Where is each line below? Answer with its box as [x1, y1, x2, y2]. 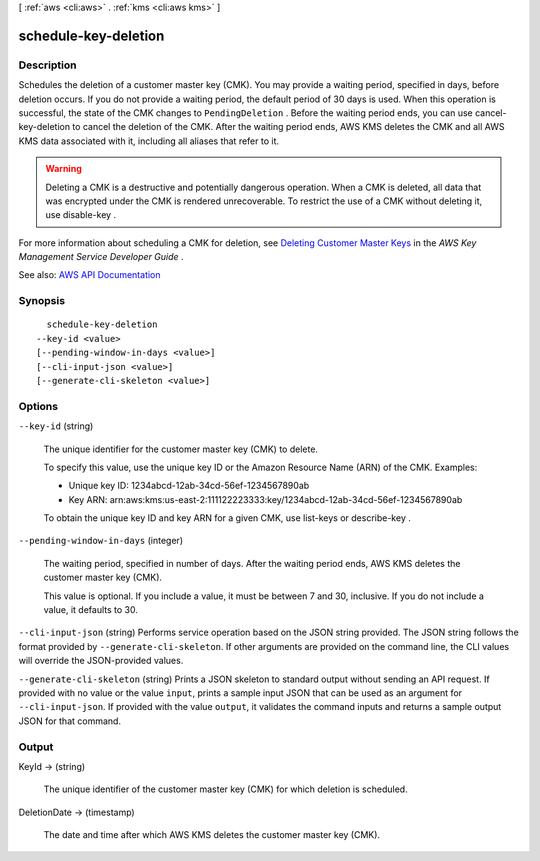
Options [18, 399, 59, 413]
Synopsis [18, 294, 65, 308]
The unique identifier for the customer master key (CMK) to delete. [43, 443, 319, 455]
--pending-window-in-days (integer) [18, 535, 184, 547]
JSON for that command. [18, 715, 122, 727]
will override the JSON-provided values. [18, 655, 184, 667]
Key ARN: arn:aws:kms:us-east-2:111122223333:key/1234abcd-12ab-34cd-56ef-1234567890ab [68, 493, 463, 505]
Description [18, 58, 77, 72]
